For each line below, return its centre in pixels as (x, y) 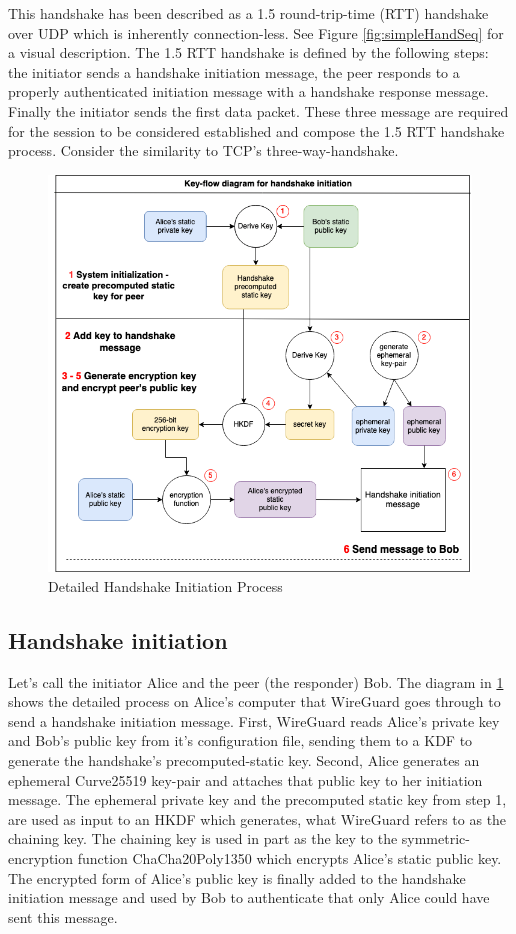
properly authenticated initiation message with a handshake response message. (248, 91)
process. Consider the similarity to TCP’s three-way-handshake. (203, 150)
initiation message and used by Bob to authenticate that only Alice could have (249, 897)
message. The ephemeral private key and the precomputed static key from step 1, (257, 799)
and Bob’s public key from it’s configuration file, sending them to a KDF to (240, 740)
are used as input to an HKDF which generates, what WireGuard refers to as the (257, 818)
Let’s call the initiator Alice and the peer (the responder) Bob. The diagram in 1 (256, 681)
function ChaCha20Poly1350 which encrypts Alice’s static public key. (289, 858)
